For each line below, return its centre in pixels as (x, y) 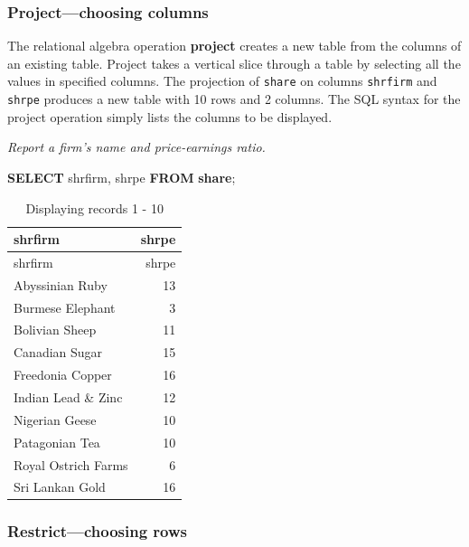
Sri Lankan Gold (60, 487)
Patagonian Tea (57, 442)
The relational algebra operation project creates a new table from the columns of (234, 46)
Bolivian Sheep (55, 330)
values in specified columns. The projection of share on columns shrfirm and (222, 81)
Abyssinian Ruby (61, 284)
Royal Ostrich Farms (71, 464)
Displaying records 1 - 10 (94, 207)
